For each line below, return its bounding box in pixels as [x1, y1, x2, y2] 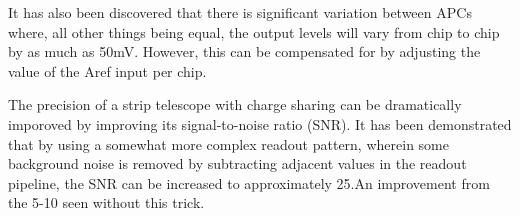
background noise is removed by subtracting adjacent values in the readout [8, 153, 467, 174]
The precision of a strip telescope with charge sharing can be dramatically [8, 94, 462, 115]
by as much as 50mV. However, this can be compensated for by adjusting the [8, 41, 481, 62]
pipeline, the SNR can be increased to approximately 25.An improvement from [8, 172, 490, 193]
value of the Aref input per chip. [8, 60, 207, 81]
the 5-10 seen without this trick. [8, 192, 205, 213]
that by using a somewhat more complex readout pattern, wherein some [8, 133, 449, 154]
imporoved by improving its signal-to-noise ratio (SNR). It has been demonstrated [8, 113, 512, 134]
